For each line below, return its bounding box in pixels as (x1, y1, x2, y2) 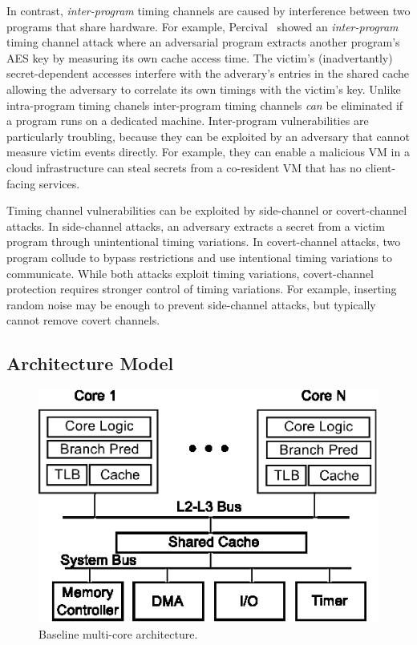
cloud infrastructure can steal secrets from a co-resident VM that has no (6, 159, 362, 175)
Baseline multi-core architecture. (38, 625, 198, 642)
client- (365, 159, 396, 175)
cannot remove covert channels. (6, 312, 160, 329)
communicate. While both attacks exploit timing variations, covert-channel (6, 264, 374, 281)
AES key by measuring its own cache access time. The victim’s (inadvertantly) (6, 49, 393, 66)
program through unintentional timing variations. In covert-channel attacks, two (6, 233, 401, 250)
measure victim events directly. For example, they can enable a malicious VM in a (6, 143, 410, 160)
